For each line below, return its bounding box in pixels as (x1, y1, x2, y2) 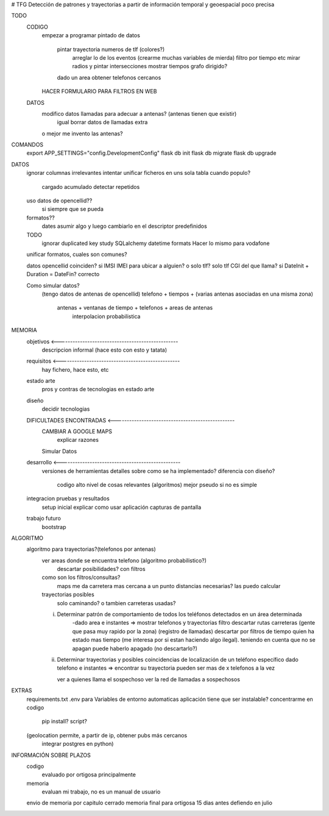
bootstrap (41, 523, 66, 530)
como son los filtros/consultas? (41, 573, 121, 581)
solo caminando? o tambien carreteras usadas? (57, 599, 176, 606)
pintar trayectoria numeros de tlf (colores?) (57, 46, 165, 53)
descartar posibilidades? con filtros (57, 566, 146, 573)
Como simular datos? (26, 282, 80, 289)
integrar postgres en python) (41, 740, 114, 748)
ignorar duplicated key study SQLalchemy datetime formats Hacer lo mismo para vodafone (41, 239, 270, 247)
